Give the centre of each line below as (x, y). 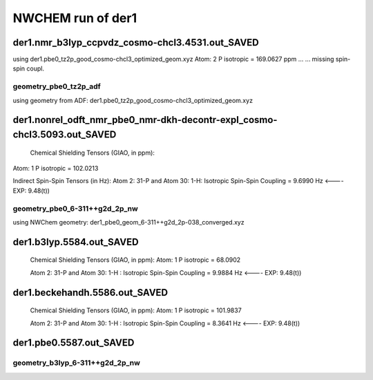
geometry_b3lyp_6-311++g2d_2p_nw (77, 363)
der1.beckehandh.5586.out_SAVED (90, 293)
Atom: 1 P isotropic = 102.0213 (56, 168)
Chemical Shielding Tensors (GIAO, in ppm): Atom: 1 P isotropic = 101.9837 (136, 310)
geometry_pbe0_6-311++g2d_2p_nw (75, 209)
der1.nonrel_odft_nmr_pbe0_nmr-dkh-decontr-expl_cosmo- (145, 120)
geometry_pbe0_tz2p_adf (57, 86)
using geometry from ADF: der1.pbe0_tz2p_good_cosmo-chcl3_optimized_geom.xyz (133, 100)
